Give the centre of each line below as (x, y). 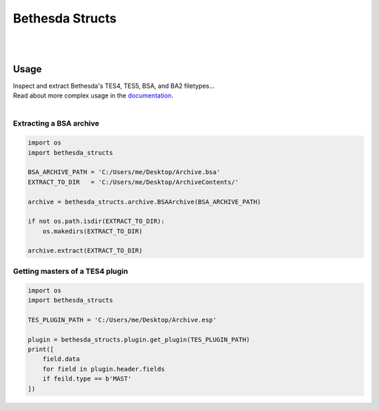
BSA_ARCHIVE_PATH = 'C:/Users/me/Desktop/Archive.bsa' (124, 172)
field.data (61, 359)
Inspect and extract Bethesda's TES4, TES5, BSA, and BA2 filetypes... (114, 86)
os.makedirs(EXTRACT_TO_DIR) (93, 231)
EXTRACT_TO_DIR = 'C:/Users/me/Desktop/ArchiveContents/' (133, 182)
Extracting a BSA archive (56, 124)
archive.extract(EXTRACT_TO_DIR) (85, 251)
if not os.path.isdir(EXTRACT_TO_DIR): (96, 221)
